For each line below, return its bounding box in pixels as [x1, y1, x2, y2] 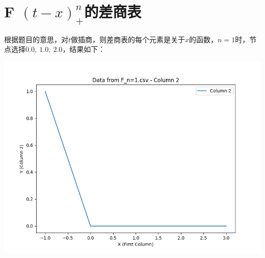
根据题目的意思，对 [4, 34, 68, 44]
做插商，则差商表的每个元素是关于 [71, 34, 185, 44]
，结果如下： [62, 44, 105, 54]
